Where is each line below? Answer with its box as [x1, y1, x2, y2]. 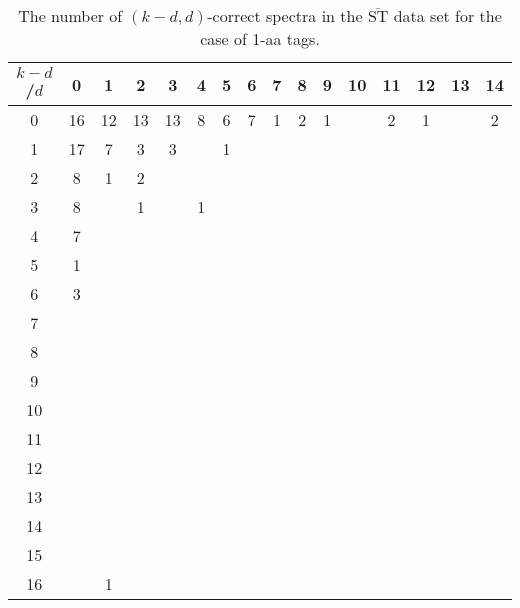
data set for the [393, 4, 502, 27]
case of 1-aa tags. [200, 27, 320, 50]
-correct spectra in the [207, 4, 363, 27]
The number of [18, 4, 123, 27]
